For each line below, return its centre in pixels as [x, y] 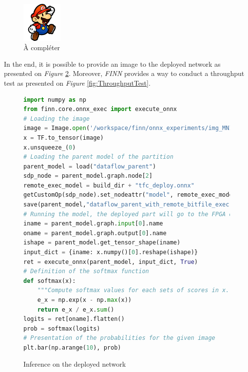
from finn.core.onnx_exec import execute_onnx [100, 109]
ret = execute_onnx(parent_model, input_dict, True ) [111, 262]
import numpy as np [55, 100]
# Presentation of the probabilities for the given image [119, 338]
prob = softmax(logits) [62, 328]
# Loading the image [57, 119]
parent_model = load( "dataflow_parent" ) [90, 166]
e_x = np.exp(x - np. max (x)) [84, 300]
